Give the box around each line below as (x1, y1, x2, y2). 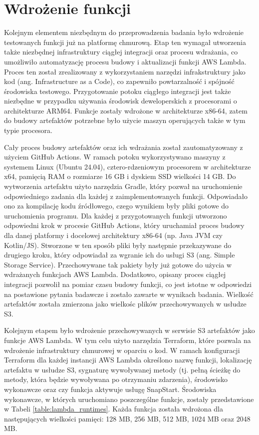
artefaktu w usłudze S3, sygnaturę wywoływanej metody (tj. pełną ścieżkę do (4, 364, 241, 374)
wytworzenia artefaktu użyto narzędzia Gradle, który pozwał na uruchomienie (4, 181, 243, 191)
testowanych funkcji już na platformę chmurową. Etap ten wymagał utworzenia (4, 36, 246, 47)
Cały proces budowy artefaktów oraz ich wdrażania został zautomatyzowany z (4, 141, 243, 152)
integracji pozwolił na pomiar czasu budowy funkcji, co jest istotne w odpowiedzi (4, 278, 252, 289)
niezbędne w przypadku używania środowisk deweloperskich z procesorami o (4, 95, 237, 106)
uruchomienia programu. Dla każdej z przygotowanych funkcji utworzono (4, 210, 227, 220)
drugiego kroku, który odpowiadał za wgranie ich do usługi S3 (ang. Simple (4, 249, 235, 260)
